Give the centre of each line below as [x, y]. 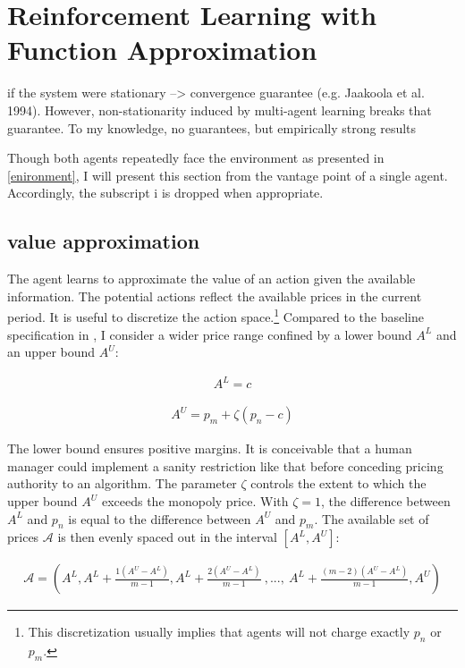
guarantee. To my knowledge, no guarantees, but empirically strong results [212, 127]
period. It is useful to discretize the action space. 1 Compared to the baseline [216, 315]
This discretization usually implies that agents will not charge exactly [219, 632]
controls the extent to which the [338, 483]
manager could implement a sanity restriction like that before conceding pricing [225, 465]
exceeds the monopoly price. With [195, 501]
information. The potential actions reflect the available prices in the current [215, 296]
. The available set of [372, 518]
